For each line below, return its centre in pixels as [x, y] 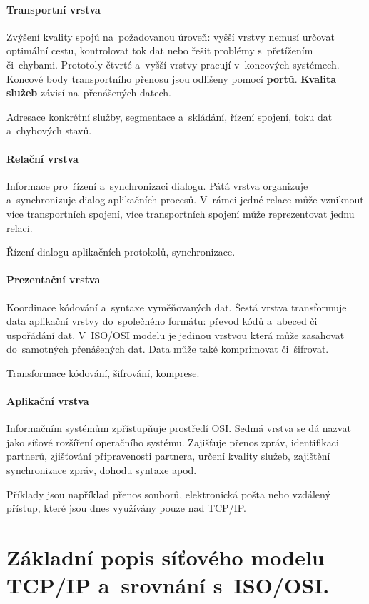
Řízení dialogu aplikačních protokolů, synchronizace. [121, 252]
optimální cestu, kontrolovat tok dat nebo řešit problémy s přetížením [160, 50]
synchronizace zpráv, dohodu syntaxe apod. [102, 470]
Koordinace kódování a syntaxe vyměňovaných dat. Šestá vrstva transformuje [177, 307]
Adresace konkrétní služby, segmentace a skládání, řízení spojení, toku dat [170, 116]
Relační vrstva [42, 158]
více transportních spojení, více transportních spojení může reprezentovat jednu [181, 213]
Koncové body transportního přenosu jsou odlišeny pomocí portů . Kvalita [172, 78]
